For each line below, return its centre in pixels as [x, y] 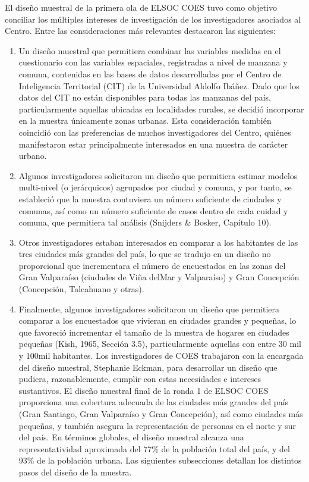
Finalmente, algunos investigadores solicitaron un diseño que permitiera [149, 309]
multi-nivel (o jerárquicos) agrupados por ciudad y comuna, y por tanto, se [155, 187]
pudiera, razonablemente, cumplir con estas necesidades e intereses [140, 379]
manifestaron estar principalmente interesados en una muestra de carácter [153, 144]
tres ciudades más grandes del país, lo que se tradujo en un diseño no [145, 254]
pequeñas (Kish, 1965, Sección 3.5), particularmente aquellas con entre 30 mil [160, 344]
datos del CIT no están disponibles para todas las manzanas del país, [145, 97]
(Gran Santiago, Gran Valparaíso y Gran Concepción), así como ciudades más [161, 414]
